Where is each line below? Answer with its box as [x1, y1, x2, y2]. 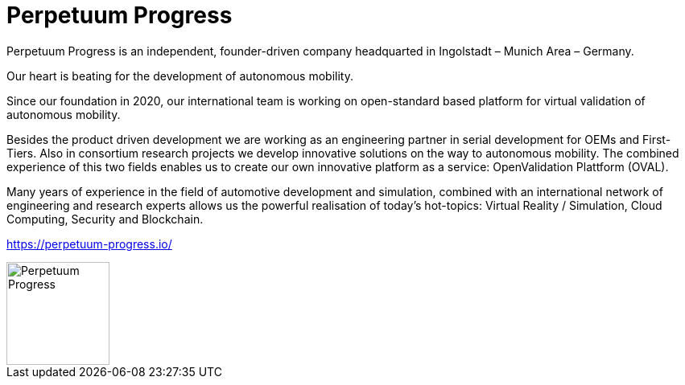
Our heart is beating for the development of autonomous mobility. [6, 68, 353, 83]
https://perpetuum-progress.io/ [6, 236, 172, 251]
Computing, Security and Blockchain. [6, 211, 204, 226]
